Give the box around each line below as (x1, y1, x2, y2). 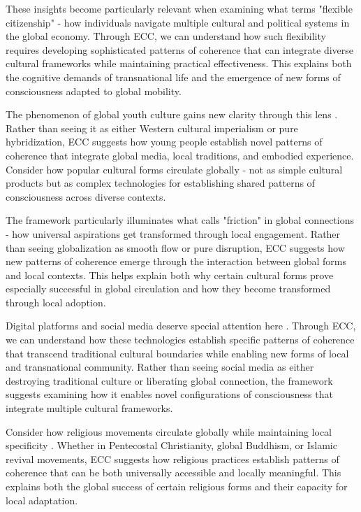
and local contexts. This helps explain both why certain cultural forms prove (6, 267, 334, 282)
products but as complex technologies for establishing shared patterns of (6, 176, 315, 190)
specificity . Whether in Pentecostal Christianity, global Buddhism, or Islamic (6, 438, 337, 453)
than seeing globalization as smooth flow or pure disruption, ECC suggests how (6, 240, 345, 255)
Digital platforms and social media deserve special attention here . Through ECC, (6, 318, 356, 333)
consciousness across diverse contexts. (6, 189, 166, 204)
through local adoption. (6, 294, 106, 309)
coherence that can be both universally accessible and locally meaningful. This (6, 465, 341, 480)
